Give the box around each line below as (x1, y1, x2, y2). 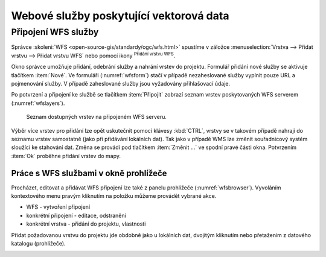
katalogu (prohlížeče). (11, 240, 66, 247)
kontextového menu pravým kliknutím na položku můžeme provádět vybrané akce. (11, 192, 217, 199)
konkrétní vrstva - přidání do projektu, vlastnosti (26, 220, 146, 227)
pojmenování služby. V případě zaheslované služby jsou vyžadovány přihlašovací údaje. (11, 80, 231, 87)
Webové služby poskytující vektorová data (11, 9, 229, 22)
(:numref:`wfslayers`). (11, 100, 65, 107)
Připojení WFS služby (11, 27, 99, 37)
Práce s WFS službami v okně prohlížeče (11, 168, 167, 178)
